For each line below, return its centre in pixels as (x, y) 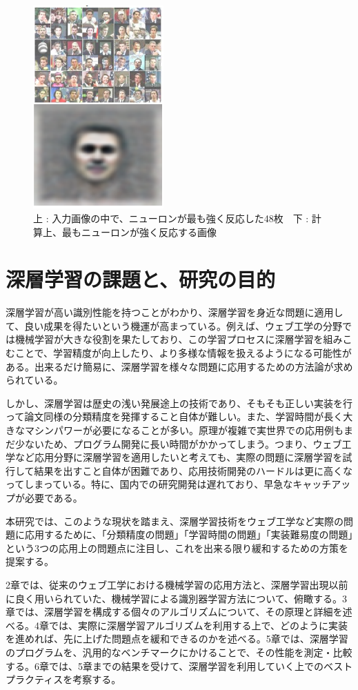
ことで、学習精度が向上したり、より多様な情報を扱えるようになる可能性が (183, 353)
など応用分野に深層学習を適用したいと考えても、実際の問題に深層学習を (179, 457)
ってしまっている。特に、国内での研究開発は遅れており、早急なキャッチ (169, 484)
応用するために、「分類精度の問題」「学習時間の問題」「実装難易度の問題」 (189, 534)
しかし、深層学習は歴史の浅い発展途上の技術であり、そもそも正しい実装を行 (179, 403)
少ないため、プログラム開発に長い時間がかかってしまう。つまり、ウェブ (178, 443)
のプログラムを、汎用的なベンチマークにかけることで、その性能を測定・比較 (179, 652)
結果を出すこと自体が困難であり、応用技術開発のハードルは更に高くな (193, 470)
